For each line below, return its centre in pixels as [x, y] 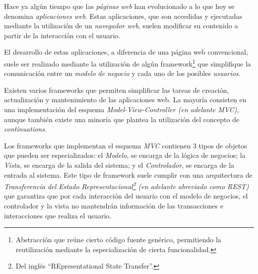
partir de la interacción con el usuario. [62, 35]
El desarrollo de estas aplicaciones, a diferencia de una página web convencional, [126, 52]
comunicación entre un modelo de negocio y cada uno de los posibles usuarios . [122, 73]
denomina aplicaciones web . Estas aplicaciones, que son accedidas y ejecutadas [123, 16]
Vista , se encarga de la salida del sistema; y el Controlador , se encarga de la [119, 165]
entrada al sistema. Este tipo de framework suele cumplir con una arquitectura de [128, 174]
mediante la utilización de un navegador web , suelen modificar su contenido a [121, 26]
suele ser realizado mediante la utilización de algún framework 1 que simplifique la [128, 63]
